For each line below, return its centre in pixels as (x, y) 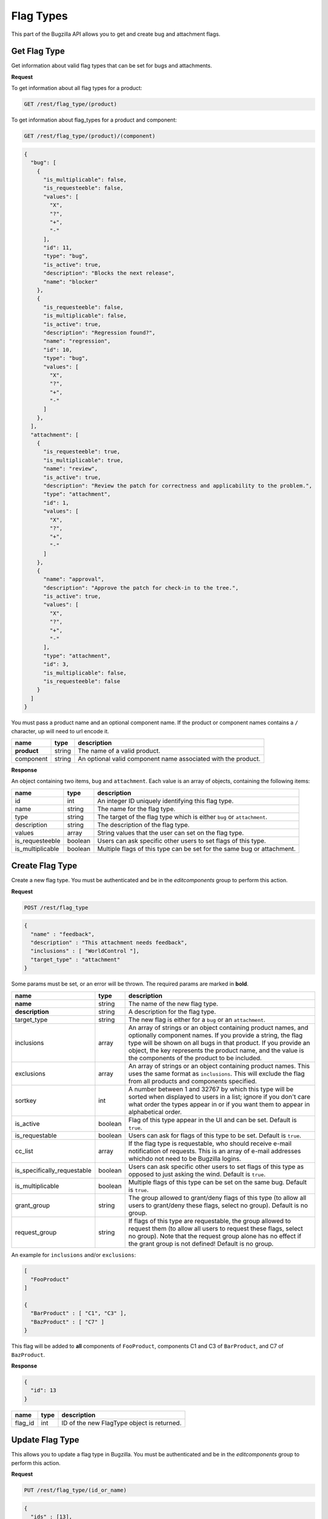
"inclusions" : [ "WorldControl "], (85, 951)
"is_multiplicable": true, (84, 460)
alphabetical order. (155, 1112)
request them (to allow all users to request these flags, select (216, 1229)
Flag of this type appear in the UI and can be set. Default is (213, 1120)
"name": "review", (71, 469)
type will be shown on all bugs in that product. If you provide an (219, 1043)
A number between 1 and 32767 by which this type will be (211, 1089)
